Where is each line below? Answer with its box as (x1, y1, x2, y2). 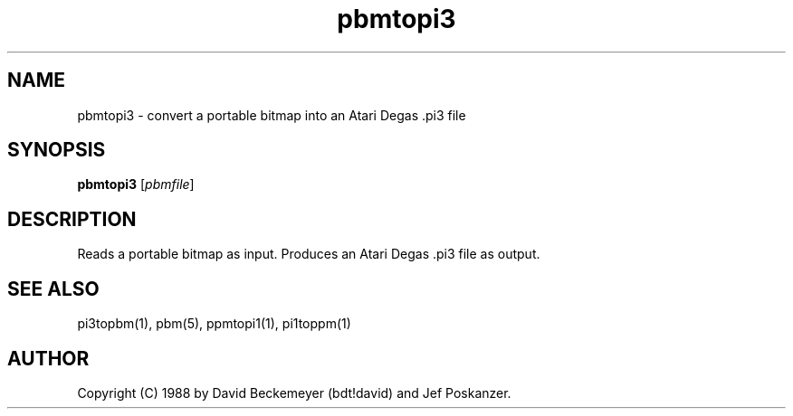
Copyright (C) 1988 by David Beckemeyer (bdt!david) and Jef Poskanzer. (77, 384, 511, 401)
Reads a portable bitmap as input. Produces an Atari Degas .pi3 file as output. (77, 246, 540, 262)
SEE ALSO (7, 277, 100, 300)
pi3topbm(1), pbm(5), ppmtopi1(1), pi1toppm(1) (77, 316, 351, 332)
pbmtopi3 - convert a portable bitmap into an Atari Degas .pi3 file (77, 107, 466, 123)
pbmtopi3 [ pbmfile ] (77, 176, 195, 193)
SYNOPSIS (7, 138, 106, 162)
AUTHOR (7, 346, 90, 370)
